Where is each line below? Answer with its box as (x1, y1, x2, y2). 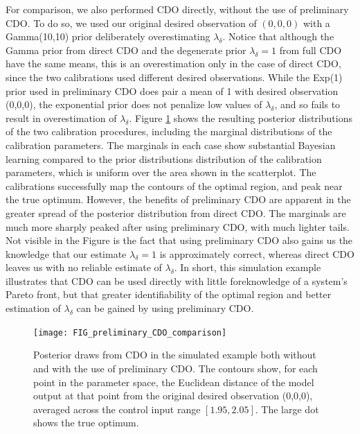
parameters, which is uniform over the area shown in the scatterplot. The (6, 165, 316, 180)
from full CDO (279, 42, 342, 57)
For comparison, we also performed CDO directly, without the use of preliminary (6, 2, 349, 16)
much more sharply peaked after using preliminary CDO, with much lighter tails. (6, 219, 350, 234)
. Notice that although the (222, 29, 334, 44)
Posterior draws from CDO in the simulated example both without (33, 347, 316, 362)
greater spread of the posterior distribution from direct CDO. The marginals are (6, 205, 346, 220)
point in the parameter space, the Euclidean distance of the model (33, 374, 314, 389)
